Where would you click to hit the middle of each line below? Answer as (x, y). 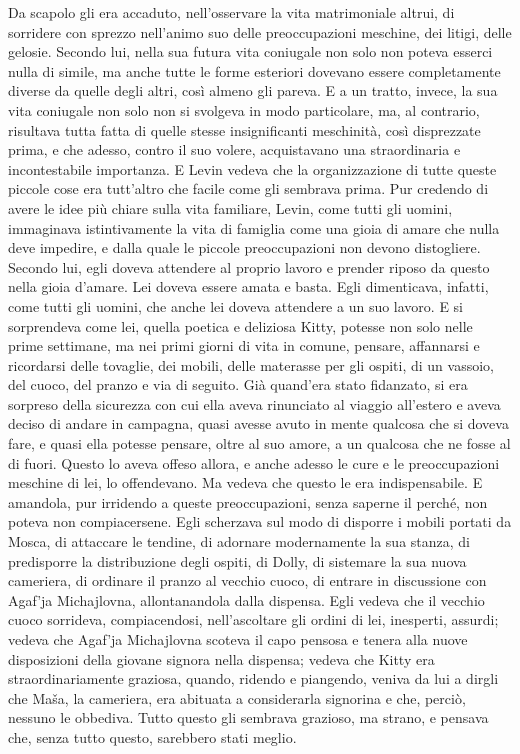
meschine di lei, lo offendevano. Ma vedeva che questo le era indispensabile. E (245, 482)
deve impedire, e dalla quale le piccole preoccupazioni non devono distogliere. (244, 247)
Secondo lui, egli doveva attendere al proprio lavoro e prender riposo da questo (249, 266)
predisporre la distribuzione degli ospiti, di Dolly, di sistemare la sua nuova (237, 560)
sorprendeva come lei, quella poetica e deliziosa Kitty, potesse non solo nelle (240, 325)
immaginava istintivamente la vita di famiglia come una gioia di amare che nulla (254, 227)
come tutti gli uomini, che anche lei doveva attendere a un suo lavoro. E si (235, 305)
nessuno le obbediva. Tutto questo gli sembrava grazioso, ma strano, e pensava (248, 717)
